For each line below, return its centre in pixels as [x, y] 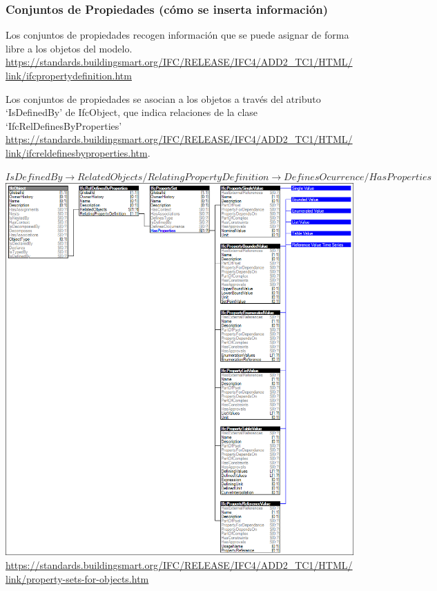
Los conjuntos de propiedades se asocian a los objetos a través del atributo [163, 98]
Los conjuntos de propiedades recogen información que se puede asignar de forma [177, 35]
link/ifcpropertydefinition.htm [69, 75]
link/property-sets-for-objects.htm [77, 578]
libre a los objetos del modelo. [69, 48]
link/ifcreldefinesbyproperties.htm [77, 152]
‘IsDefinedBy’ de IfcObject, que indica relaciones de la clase [132, 112]
